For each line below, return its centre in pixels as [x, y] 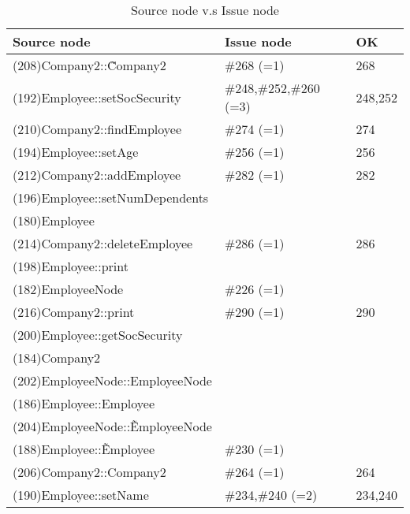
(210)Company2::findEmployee [97, 129]
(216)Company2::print [74, 312]
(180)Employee [54, 220]
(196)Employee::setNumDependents [111, 197]
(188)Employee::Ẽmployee [84, 449]
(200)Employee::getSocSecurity [98, 335]
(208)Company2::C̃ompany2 [89, 65]
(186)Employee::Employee [84, 403]
